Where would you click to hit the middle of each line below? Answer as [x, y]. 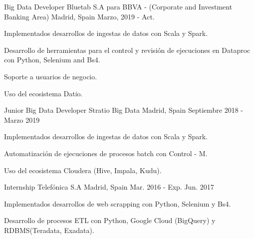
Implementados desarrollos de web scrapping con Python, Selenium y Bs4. [118, 203]
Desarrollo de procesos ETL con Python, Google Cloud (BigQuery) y [110, 220]
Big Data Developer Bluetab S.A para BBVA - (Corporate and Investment [118, 6]
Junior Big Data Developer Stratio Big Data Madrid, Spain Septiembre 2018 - [124, 110]
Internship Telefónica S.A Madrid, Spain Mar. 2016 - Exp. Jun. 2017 [109, 187]
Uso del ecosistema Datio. [43, 93]
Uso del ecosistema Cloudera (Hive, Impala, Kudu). [83, 170]
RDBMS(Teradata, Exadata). [49, 230]
